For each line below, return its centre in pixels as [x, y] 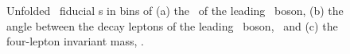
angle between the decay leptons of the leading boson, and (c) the [172, 25]
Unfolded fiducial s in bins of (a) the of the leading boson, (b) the [175, 10]
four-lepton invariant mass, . [75, 41]
